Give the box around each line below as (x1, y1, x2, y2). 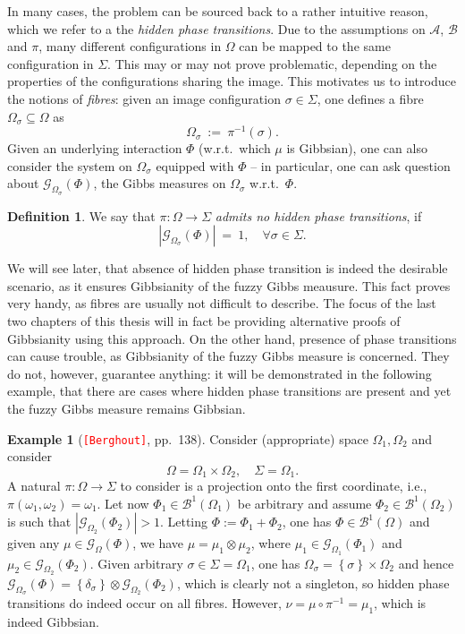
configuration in (7, 54, 94, 73)
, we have (132, 534, 184, 553)
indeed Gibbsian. (7, 612, 99, 630)
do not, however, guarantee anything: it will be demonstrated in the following (7, 364, 432, 382)
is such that (7, 512, 72, 531)
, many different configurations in (38, 37, 222, 56)
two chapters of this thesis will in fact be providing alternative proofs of (7, 312, 401, 330)
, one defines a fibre (317, 89, 424, 107)
